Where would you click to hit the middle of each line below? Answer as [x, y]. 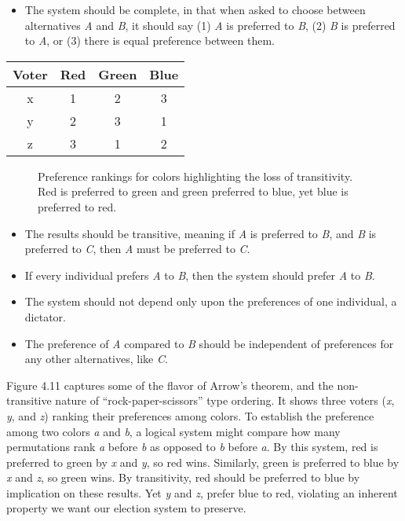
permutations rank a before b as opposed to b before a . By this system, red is [192, 447]
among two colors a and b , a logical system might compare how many [173, 431]
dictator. [45, 316]
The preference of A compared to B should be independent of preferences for [209, 343]
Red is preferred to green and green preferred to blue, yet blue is [193, 191]
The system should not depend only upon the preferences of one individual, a [211, 301]
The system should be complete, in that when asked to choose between [195, 9]
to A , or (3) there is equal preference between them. [150, 40]
